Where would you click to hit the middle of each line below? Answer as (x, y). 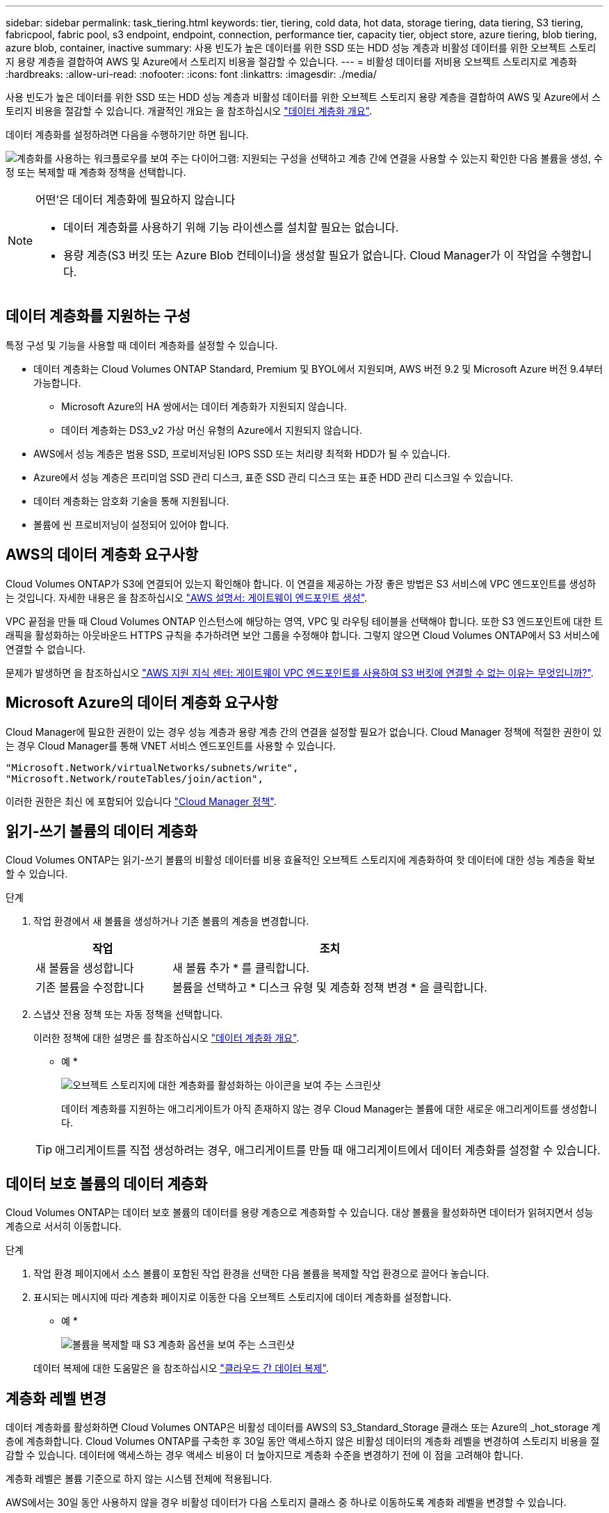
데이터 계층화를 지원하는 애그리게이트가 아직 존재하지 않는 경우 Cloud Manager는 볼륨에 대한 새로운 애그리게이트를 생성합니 (329, 1109)
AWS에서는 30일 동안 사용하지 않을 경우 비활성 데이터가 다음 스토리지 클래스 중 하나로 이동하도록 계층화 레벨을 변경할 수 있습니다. (286, 1503)
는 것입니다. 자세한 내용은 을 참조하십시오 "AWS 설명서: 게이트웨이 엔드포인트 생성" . (187, 597)
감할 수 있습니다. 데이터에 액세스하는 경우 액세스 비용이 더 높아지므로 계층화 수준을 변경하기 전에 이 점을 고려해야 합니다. (265, 1455)
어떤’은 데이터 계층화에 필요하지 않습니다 (136, 200)
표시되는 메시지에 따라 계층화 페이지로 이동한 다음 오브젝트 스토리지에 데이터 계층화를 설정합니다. (243, 1297)
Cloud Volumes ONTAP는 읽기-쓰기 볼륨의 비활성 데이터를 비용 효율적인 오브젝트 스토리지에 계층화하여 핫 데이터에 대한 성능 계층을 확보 (300, 860)
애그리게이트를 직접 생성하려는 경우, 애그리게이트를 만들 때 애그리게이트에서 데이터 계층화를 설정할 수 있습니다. (328, 1150)
